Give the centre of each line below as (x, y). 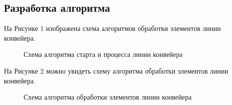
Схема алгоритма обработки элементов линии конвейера (108, 97)
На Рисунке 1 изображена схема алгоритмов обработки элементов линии (113, 28)
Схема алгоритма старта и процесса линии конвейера (103, 54)
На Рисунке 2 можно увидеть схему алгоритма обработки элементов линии (116, 70)
